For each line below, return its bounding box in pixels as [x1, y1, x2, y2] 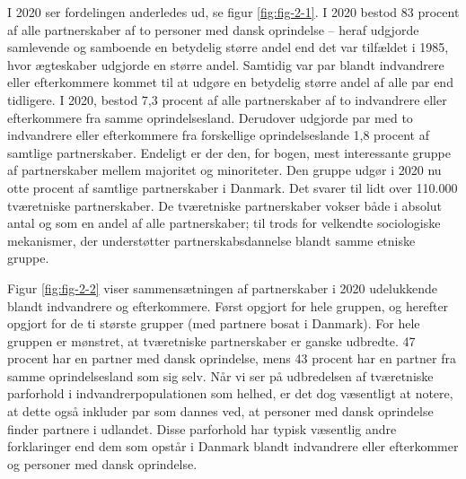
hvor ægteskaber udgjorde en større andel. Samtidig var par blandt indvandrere [7, 55, 444, 74]
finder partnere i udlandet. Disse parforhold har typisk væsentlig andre [7, 419, 397, 438]
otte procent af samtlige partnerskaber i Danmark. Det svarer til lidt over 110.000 [7, 178, 458, 196]
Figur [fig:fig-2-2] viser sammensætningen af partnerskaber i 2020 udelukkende [7, 278, 438, 297]
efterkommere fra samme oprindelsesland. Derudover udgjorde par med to [7, 108, 413, 126]
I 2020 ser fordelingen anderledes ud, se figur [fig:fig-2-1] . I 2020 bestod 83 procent [7, 3, 460, 21]
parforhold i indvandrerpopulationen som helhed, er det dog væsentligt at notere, [7, 384, 453, 403]
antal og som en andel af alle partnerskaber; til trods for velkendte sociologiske [7, 213, 441, 232]
